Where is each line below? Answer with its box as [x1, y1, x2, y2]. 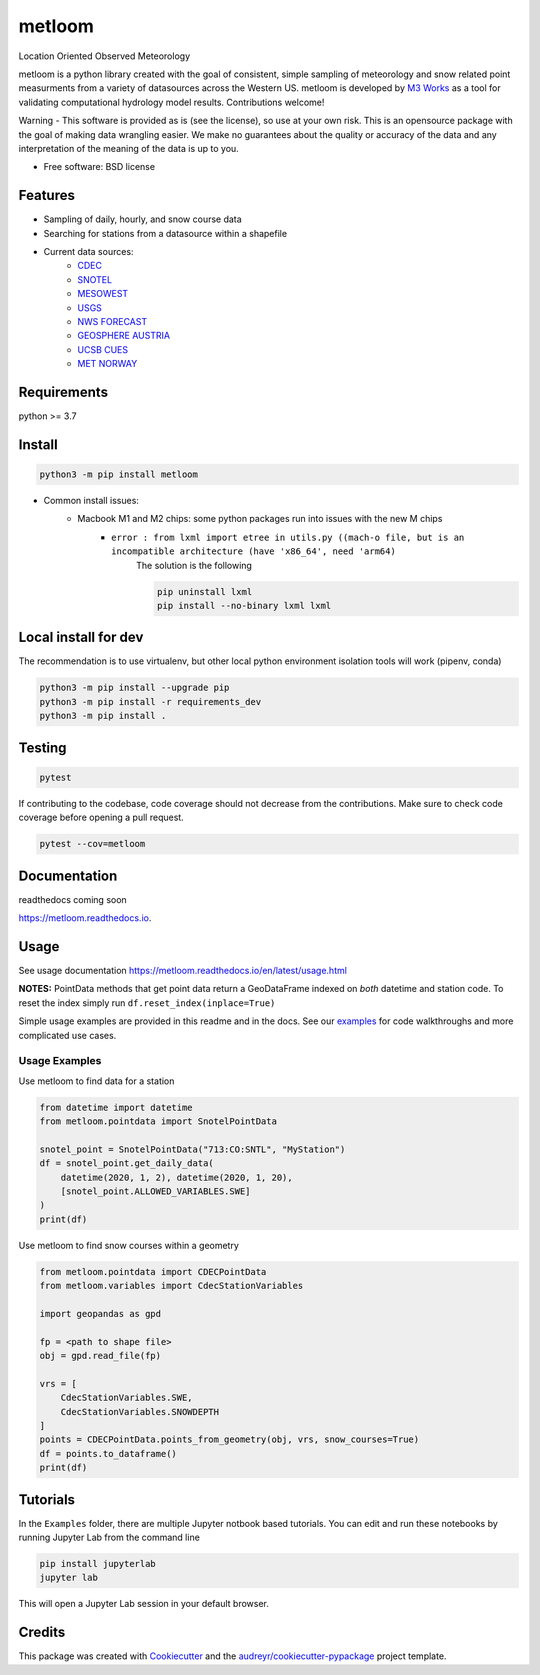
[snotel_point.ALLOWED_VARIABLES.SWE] [60, 1185, 251, 1197]
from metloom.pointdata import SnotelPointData [39, 1116, 277, 1127]
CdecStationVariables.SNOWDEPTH [60, 1406, 220, 1417]
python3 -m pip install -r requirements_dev [39, 696, 262, 707]
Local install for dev [18, 629, 144, 646]
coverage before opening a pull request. [18, 811, 184, 824]
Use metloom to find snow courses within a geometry [18, 1239, 240, 1251]
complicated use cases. [18, 1029, 117, 1041]
